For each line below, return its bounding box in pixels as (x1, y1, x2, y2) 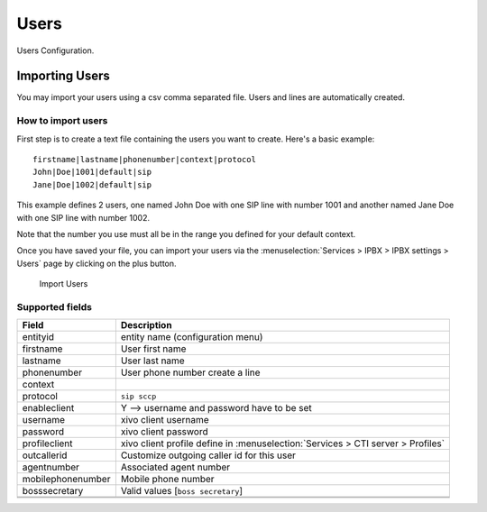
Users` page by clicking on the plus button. (16, 258, 177, 269)
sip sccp (120, 391, 157, 401)
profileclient (22, 437, 73, 450)
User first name (120, 343, 187, 355)
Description (120, 319, 172, 332)
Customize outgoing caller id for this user (120, 449, 297, 462)
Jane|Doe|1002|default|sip (32, 179, 152, 189)
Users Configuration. (16, 45, 95, 56)
